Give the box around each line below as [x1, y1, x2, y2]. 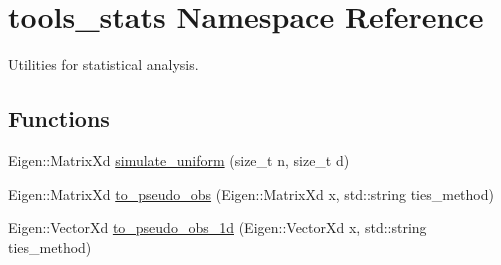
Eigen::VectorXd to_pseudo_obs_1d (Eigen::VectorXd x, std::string [8, 217, 427, 238]
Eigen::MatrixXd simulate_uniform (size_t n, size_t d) [8, 149, 350, 170]
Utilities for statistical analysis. [8, 54, 199, 75]
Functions [8, 103, 110, 134]
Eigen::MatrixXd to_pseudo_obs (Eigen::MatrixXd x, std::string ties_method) [8, 183, 494, 204]
